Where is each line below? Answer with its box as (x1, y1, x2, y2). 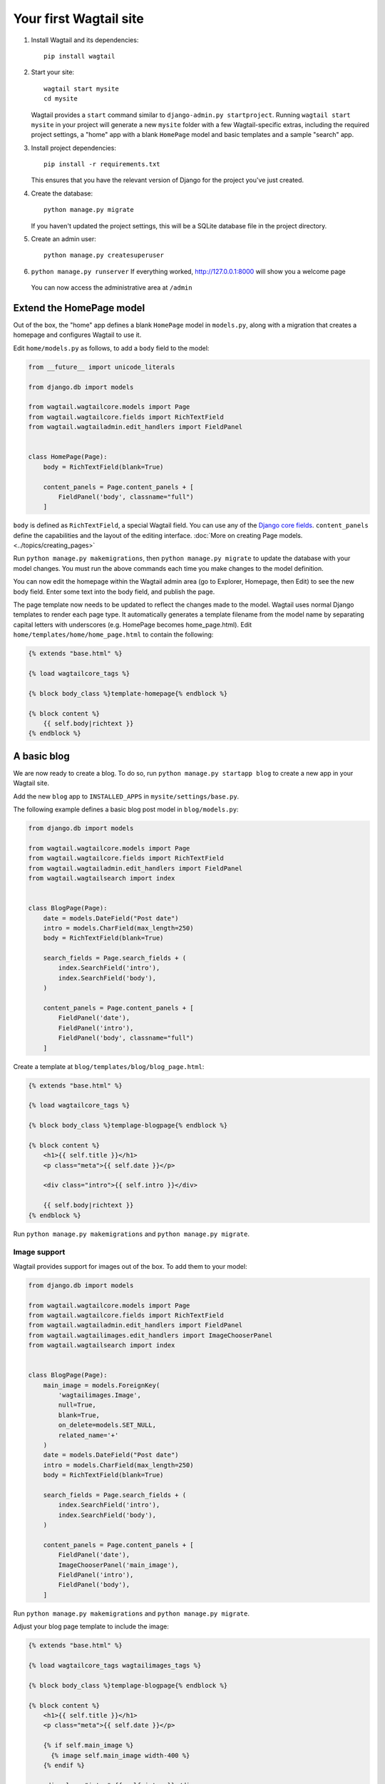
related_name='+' (58, 1431, 119, 1439)
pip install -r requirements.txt (43, 161, 160, 168)
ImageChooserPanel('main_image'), (58, 1561, 179, 1569)
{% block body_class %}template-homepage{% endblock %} (28, 689, 228, 697)
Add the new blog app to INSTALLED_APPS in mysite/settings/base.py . (13, 792, 240, 801)
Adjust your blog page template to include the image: (13, 1622, 169, 1631)
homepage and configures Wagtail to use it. (13, 330, 142, 339)
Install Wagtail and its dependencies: (31, 36, 139, 44)
